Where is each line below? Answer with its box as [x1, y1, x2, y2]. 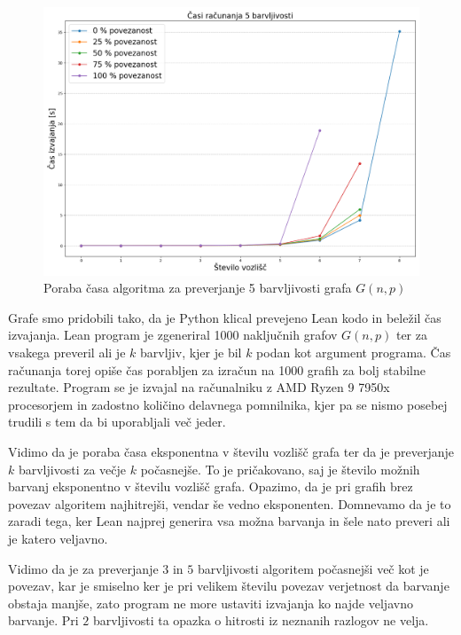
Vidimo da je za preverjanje [8, 559, 159, 577]
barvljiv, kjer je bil [140, 343, 242, 362]
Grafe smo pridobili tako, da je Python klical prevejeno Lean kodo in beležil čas [8, 308, 441, 326]
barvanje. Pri [8, 611, 79, 630]
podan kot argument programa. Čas [256, 343, 451, 362]
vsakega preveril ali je [8, 343, 126, 362]
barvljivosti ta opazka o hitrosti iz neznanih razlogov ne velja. [92, 611, 429, 630]
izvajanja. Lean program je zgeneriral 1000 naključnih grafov [8, 325, 338, 344]
